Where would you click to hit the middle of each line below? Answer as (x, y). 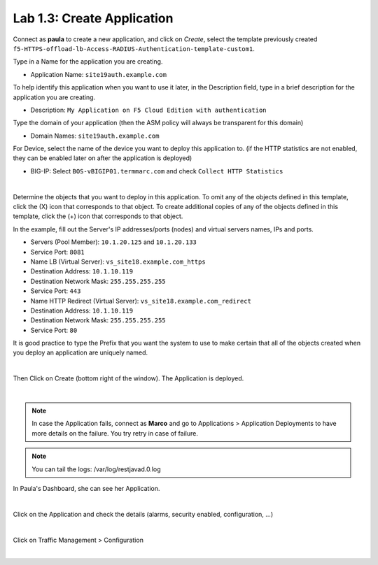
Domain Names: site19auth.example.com (95, 136)
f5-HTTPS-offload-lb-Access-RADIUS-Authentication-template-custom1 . (134, 48)
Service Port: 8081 (58, 252)
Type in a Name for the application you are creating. (88, 62)
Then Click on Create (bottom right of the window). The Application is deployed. (128, 378)
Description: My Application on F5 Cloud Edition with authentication (148, 110)
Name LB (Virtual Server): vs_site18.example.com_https (118, 262)
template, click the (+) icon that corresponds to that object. (98, 216)
